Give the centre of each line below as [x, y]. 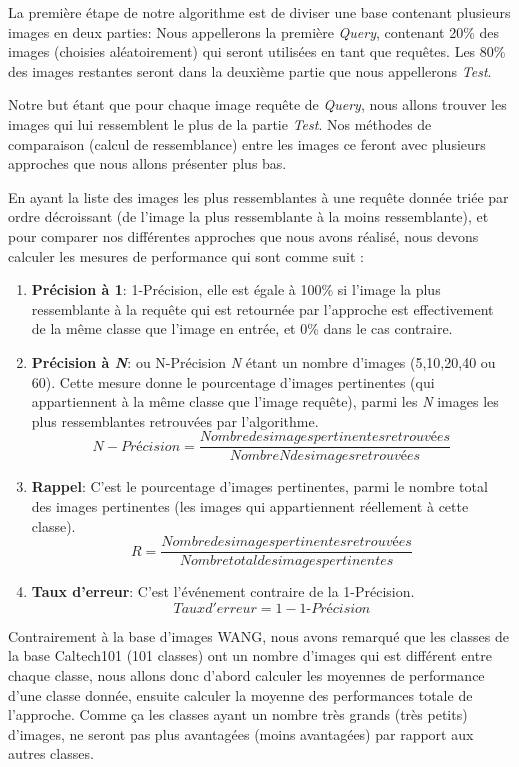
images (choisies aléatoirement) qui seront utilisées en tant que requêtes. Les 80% [257, 51]
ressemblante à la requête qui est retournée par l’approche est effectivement [262, 308]
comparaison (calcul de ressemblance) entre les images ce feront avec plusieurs [247, 143]
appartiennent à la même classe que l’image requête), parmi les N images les [265, 401]
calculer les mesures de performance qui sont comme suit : [186, 255]
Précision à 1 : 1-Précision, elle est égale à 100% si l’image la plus [236, 289]
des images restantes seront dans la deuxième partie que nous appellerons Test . [250, 70]
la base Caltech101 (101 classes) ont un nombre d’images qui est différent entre [250, 655]
